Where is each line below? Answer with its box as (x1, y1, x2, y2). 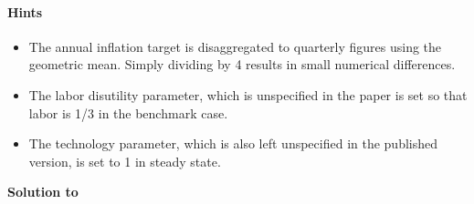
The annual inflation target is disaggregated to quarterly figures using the (28, 36, 442, 56)
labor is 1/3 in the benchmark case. (28, 103, 228, 122)
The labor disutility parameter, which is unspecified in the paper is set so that (28, 85, 468, 104)
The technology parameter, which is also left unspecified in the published (28, 134, 438, 153)
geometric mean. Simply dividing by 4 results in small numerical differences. (28, 55, 456, 74)
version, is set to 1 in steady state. (28, 151, 221, 170)
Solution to (7, 182, 79, 201)
